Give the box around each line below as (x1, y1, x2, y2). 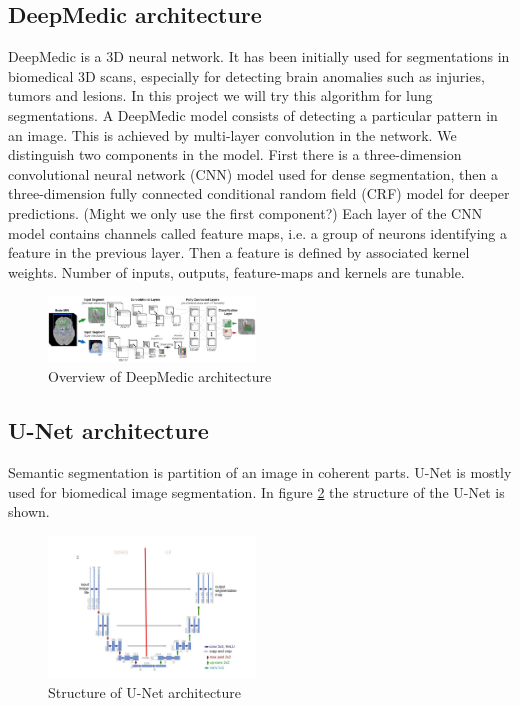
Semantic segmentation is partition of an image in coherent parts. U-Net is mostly (8, 462, 512, 483)
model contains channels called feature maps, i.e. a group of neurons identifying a (8, 222, 507, 243)
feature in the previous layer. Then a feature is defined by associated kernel (8, 242, 470, 263)
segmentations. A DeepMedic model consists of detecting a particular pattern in (8, 104, 498, 125)
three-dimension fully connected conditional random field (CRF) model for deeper (8, 183, 510, 204)
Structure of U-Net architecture (48, 681, 242, 702)
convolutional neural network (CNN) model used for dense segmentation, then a (8, 163, 498, 184)
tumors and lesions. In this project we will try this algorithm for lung (8, 85, 433, 106)
